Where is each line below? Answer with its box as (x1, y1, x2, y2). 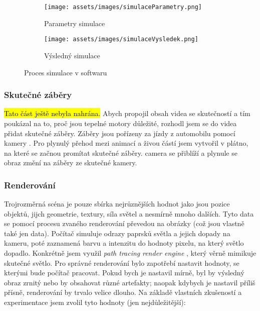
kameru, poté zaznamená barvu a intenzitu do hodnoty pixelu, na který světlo (4, 238, 244, 248)
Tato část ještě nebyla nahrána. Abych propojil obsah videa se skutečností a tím (4, 108, 250, 119)
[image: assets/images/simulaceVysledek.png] (44, 36, 198, 43)
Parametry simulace (44, 18, 105, 28)
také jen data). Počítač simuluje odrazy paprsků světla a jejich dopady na (4, 228, 230, 238)
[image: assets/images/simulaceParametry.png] (44, 4, 202, 11)
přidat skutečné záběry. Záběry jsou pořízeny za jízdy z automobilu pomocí (4, 128, 235, 138)
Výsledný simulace (44, 50, 100, 60)
